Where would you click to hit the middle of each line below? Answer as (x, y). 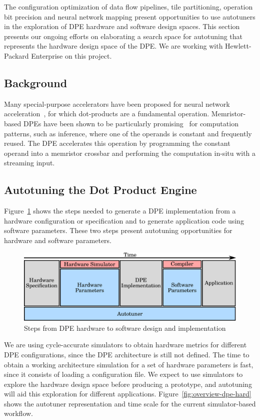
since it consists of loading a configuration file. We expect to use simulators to (123, 374)
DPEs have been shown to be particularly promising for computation (131, 123)
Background (36, 82)
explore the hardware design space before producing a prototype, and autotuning (128, 384)
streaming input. (29, 163)
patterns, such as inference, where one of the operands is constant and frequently (128, 133)
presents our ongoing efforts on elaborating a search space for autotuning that (123, 36)
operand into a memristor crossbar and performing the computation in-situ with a (130, 153)
